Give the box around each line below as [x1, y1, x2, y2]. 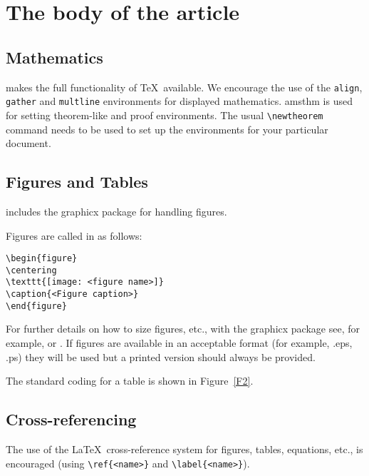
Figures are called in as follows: [6, 228, 142, 243]
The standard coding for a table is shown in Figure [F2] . [6, 373, 254, 388]
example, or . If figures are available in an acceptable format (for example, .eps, [6, 335, 353, 350]
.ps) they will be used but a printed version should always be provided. [6, 349, 316, 364]
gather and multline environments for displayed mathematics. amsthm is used [6, 93, 353, 108]
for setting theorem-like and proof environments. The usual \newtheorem [6, 107, 323, 122]
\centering [6, 265, 57, 275]
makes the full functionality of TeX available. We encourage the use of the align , [6, 79, 363, 94]
